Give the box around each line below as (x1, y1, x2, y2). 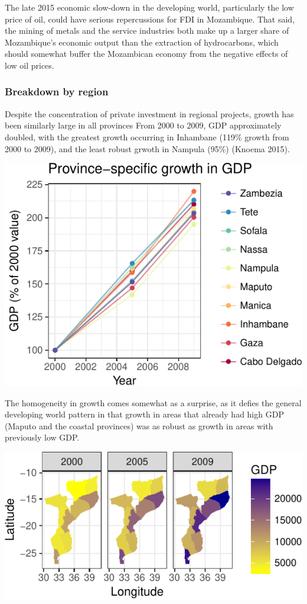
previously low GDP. (5, 431, 80, 444)
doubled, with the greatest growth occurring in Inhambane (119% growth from (5, 130, 289, 143)
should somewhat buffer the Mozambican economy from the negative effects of (5, 47, 288, 60)
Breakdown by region (5, 84, 109, 99)
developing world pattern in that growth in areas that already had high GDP (5, 408, 284, 420)
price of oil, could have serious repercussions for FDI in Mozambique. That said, (5, 12, 295, 25)
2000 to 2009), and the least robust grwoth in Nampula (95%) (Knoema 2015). (5, 142, 290, 155)
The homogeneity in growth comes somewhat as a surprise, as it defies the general (5, 396, 302, 409)
